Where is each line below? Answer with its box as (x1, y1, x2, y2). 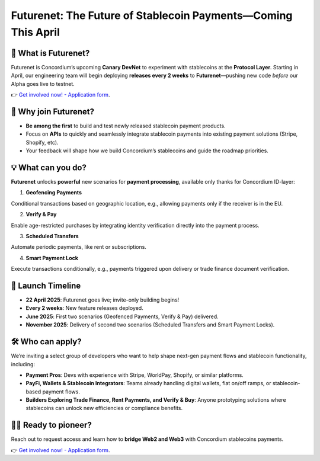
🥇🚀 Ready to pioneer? (11, 420, 92, 430)
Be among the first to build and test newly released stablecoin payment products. (25, 122, 226, 129)
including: (11, 360, 36, 367)
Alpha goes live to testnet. (11, 80, 75, 87)
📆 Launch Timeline (11, 280, 81, 290)
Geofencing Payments (25, 189, 82, 196)
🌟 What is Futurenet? (11, 48, 90, 58)
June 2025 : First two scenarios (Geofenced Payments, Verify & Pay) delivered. (25, 313, 219, 320)
